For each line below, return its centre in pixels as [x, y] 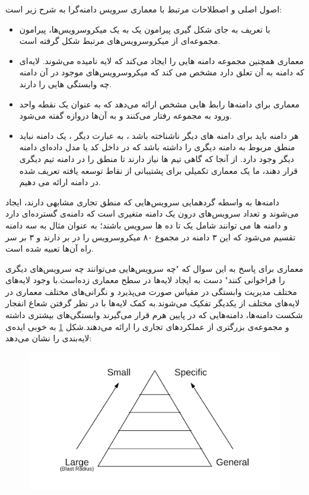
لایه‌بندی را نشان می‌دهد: [49, 338]
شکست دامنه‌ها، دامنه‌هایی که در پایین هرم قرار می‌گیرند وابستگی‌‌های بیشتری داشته [154, 315]
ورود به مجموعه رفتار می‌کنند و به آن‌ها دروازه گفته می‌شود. [125, 115]
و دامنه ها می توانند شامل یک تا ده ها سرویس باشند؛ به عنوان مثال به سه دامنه [146, 225]
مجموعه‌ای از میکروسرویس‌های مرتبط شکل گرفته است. [120, 41]
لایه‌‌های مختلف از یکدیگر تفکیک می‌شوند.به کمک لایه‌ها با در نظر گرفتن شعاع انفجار [153, 303]
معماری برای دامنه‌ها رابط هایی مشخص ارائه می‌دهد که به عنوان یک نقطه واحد [160, 104]
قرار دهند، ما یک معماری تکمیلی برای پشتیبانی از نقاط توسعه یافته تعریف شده [159, 170]
